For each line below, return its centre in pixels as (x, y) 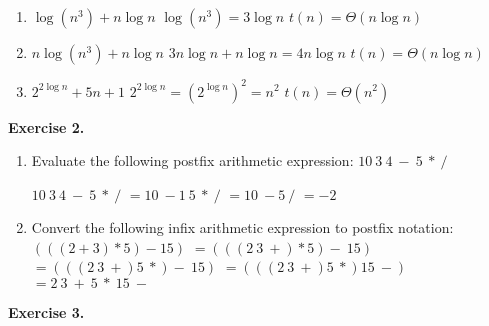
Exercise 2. (46, 126)
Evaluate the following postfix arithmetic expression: (192, 160)
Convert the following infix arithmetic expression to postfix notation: (242, 227)
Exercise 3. (46, 312)
